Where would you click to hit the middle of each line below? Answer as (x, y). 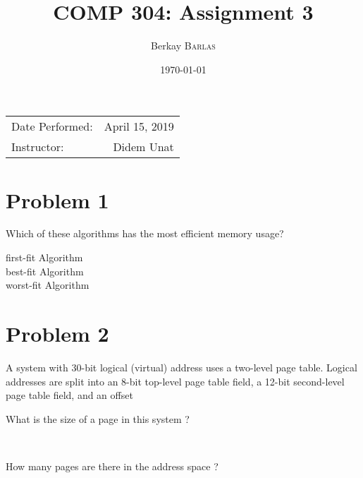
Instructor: (38, 147)
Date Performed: (52, 126)
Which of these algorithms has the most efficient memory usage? (145, 233)
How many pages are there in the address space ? (112, 466)
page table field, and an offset (69, 395)
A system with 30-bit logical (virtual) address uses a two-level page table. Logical (181, 367)
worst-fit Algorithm (48, 285)
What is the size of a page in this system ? (98, 418)
